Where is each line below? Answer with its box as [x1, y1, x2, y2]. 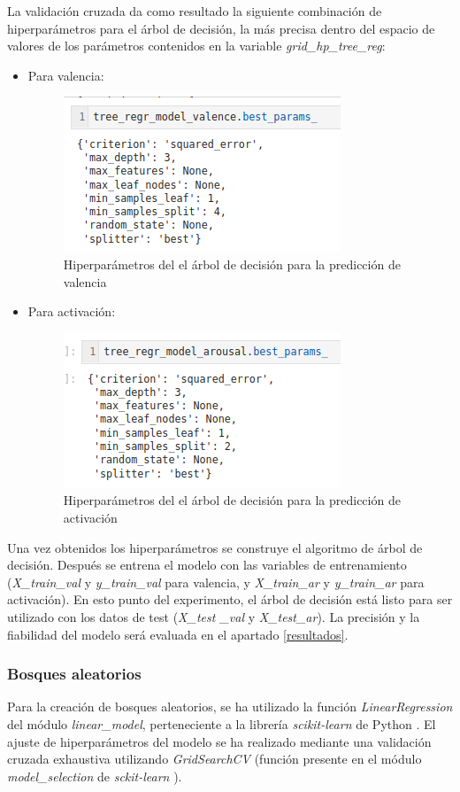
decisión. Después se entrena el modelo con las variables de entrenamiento [7, 555, 407, 574]
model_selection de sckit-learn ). [7, 766, 182, 785]
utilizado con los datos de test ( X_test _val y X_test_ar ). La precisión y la [7, 607, 420, 625]
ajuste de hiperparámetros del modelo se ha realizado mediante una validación [7, 732, 432, 750]
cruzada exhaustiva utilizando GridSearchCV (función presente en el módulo [7, 749, 422, 768]
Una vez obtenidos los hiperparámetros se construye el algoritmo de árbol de [7, 538, 423, 556]
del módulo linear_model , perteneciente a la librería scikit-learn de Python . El [7, 714, 436, 733]
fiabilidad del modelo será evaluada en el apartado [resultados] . [7, 625, 349, 643]
